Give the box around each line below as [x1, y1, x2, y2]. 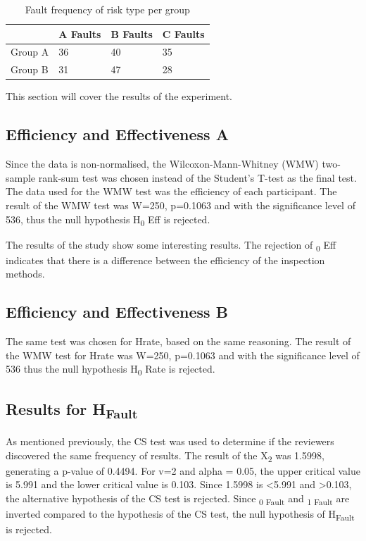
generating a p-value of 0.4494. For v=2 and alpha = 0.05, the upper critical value [6, 463, 360, 478]
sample [6, 170, 36, 185]
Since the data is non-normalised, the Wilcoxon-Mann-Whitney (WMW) [6, 156, 319, 171]
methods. [6, 266, 45, 281]
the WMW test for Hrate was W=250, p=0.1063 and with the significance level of [6, 347, 360, 362]
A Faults [58, 26, 101, 41]
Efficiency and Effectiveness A [6, 123, 229, 145]
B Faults [111, 26, 153, 41]
